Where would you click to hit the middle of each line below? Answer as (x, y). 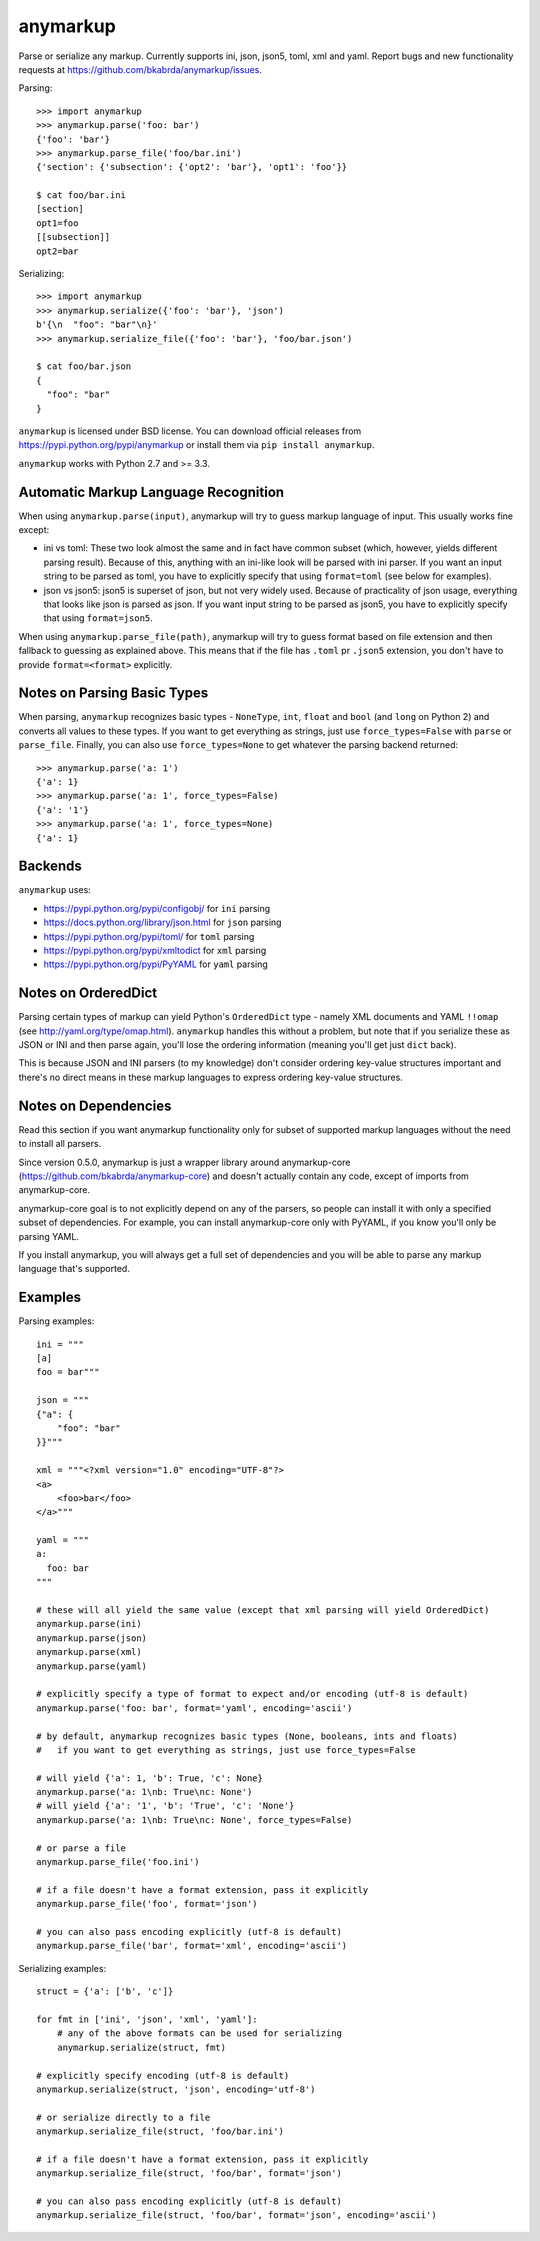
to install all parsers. (60, 1144)
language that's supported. (74, 1269)
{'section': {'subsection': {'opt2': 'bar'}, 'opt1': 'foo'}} (192, 167)
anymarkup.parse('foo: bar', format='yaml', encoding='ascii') (194, 1708)
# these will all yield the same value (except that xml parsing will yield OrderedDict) (263, 1610)
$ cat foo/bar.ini (81, 195)
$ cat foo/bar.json (84, 366)
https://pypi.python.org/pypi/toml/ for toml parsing (149, 936)
